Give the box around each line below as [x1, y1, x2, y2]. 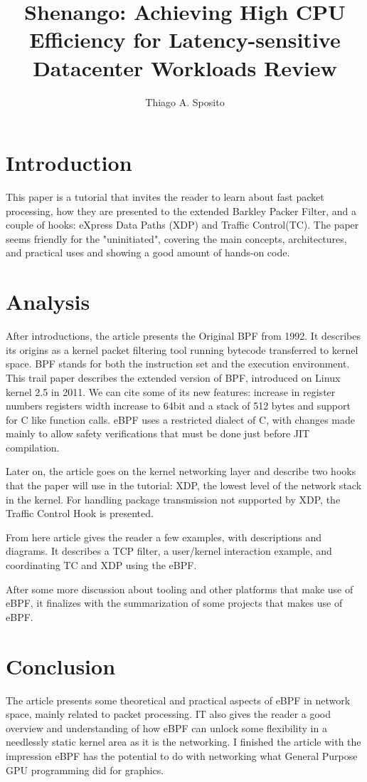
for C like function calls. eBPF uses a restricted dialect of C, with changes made [6, 412, 356, 427]
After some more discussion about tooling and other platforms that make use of [6, 581, 353, 596]
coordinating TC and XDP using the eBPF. [6, 558, 197, 573]
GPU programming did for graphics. [6, 762, 164, 777]
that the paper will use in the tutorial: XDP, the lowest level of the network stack [6, 478, 362, 493]
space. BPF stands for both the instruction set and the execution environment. [6, 356, 350, 371]
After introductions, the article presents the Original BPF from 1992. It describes [6, 328, 361, 343]
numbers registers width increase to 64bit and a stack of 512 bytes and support [6, 398, 351, 413]
